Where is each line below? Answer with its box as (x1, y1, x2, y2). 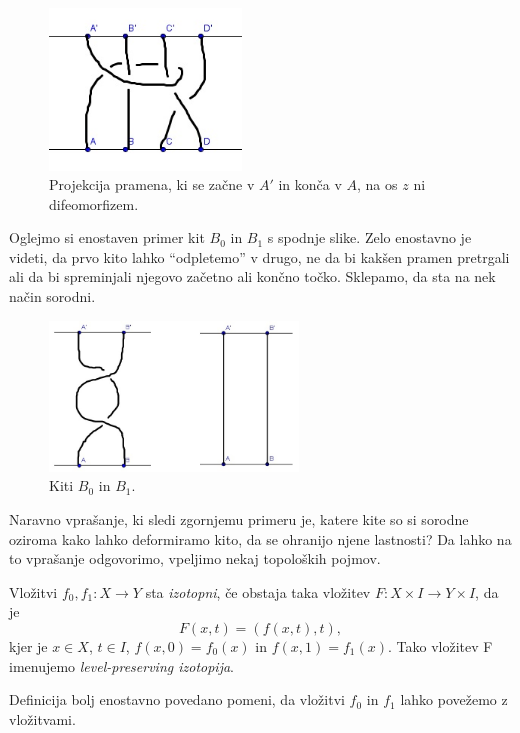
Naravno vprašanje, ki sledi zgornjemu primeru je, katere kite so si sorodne (9, 509, 469, 530)
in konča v (278, 174, 342, 195)
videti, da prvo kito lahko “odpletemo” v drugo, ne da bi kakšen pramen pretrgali (9, 246, 510, 267)
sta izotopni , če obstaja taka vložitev (145, 581, 371, 602)
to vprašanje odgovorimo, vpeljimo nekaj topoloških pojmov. (9, 548, 381, 569)
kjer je (9, 636, 48, 656)
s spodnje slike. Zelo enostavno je (267, 227, 472, 248)
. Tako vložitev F (387, 636, 493, 656)
